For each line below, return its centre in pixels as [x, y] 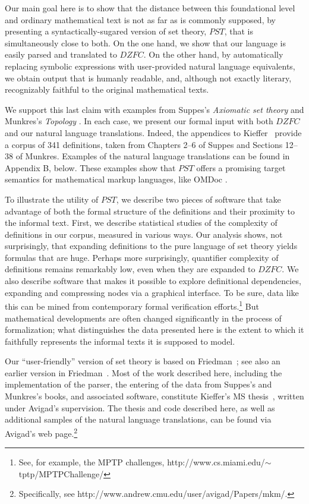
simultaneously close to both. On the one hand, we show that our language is [145, 42]
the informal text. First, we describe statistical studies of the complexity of [141, 223]
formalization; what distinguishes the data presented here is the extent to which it [154, 330]
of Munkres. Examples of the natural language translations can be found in [153, 156]
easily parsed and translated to [61, 54]
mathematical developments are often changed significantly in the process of [143, 318]
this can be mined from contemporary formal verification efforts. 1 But [132, 305]
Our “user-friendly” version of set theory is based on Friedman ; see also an [143, 361]
